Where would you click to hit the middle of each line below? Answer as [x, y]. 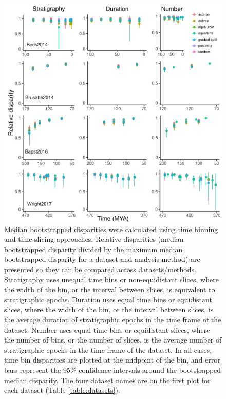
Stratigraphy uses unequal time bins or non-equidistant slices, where [111, 279]
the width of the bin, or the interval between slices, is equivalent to [110, 289]
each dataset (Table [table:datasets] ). [62, 390]
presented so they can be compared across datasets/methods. [100, 269]
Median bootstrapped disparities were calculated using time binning [111, 229]
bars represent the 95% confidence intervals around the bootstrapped [113, 369]
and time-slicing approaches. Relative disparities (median [94, 239]
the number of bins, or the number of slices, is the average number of [113, 340]
